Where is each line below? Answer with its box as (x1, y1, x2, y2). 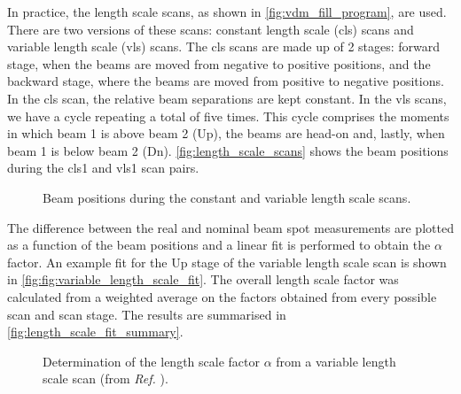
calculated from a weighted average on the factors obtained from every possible (7, 287, 437, 305)
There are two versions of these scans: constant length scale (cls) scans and (7, 19, 414, 38)
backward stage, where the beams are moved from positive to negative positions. (7, 72, 444, 90)
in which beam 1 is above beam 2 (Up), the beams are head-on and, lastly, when (7, 124, 445, 143)
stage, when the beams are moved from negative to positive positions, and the (7, 54, 431, 73)
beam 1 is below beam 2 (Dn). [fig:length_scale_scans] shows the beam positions (7, 141, 449, 159)
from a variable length (276, 352, 396, 370)
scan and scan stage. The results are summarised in (7, 305, 286, 323)
